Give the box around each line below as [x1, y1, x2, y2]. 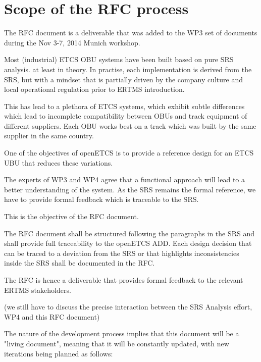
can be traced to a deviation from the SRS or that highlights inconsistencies [4, 247, 239, 258]
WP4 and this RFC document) [4, 311, 100, 322]
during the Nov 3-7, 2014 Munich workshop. [4, 37, 140, 47]
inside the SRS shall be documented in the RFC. [4, 257, 155, 268]
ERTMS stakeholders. [4, 284, 71, 295]
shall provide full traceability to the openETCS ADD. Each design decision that [4, 238, 252, 248]
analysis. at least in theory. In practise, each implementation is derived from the [4, 64, 252, 74]
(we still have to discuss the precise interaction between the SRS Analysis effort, [4, 301, 252, 312]
